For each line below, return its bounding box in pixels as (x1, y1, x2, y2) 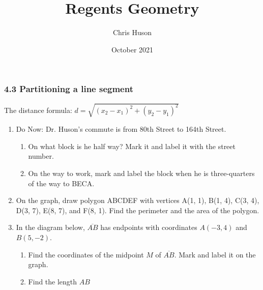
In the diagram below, (16, 222, 85, 233)
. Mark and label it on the (174, 249, 256, 259)
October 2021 (111, 44, 154, 54)
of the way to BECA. (28, 178, 95, 188)
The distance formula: (4, 104, 72, 115)
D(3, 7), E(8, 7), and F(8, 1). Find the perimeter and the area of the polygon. (16, 205, 259, 215)
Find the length (28, 276, 77, 286)
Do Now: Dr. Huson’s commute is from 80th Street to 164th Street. (16, 124, 226, 134)
